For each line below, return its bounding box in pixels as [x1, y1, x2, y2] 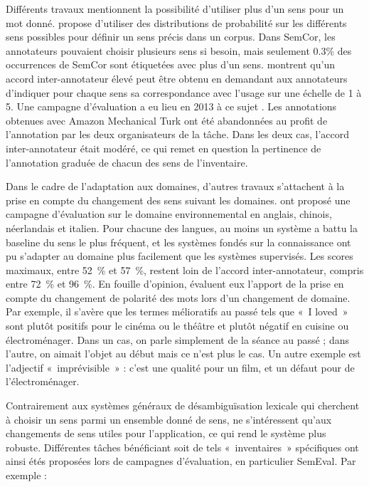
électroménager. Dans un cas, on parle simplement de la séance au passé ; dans [6, 332, 349, 347]
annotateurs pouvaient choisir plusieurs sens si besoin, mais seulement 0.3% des [6, 43, 352, 58]
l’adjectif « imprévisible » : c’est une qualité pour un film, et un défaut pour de [6, 360, 355, 375]
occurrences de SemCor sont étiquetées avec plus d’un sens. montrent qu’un [6, 57, 335, 72]
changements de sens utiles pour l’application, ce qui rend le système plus [6, 426, 326, 441]
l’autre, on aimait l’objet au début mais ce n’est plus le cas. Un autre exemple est [6, 346, 361, 361]
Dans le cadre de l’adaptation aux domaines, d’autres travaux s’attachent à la [6, 179, 345, 194]
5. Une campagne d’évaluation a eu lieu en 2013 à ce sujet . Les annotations [6, 99, 337, 114]
